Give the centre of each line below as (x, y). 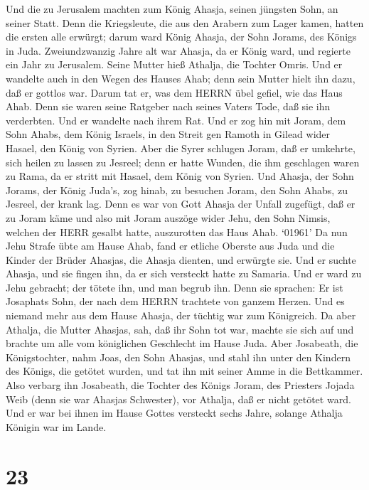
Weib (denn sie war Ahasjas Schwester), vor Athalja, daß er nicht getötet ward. (178, 399)
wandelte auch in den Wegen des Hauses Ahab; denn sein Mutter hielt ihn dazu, (181, 78)
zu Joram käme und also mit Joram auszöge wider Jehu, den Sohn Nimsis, (168, 217)
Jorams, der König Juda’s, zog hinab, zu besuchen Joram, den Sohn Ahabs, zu (177, 190)
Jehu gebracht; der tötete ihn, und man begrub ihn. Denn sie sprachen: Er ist (175, 287)
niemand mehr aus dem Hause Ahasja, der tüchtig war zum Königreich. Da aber (181, 315)
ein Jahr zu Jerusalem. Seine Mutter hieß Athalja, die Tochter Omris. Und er (174, 64)
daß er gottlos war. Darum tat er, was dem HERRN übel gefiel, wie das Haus (174, 92)
